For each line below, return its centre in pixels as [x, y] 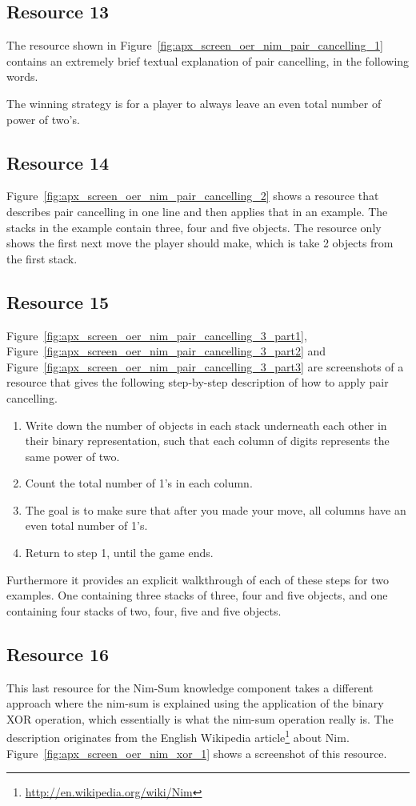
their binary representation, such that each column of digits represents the [207, 441]
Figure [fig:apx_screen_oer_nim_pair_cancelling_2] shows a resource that [193, 196]
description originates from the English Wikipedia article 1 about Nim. [178, 736]
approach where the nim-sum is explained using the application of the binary [195, 703]
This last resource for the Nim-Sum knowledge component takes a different [190, 687]
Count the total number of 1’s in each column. [139, 483]
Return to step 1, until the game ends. [119, 553]
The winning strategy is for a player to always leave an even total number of [194, 103]
